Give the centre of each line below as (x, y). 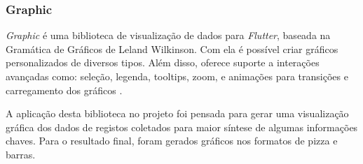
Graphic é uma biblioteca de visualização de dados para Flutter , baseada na (168, 35)
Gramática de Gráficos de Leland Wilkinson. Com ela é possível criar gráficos (172, 49)
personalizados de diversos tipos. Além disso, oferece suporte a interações (163, 62)
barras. (21, 154)
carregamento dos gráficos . (64, 90)
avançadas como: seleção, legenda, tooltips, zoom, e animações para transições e (177, 76)
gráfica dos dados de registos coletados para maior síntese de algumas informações (182, 127)
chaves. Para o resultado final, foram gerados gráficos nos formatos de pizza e (172, 141)
